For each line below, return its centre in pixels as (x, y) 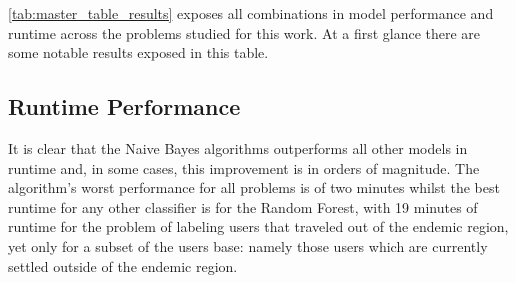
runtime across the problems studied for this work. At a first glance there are (244, 32)
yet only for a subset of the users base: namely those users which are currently (248, 245)
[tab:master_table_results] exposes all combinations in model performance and (251, 13)
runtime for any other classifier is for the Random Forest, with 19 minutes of (243, 206)
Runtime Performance (124, 106)
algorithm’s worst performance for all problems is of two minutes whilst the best (254, 187)
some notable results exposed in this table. (138, 52)
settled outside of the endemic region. (123, 265)
